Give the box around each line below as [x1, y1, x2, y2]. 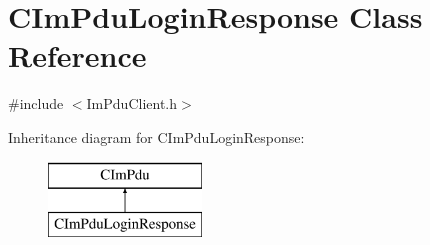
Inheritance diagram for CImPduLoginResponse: [8, 126, 305, 147]
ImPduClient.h [86, 93, 178, 114]
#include [8, 93, 64, 114]
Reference [8, 35, 147, 76]
